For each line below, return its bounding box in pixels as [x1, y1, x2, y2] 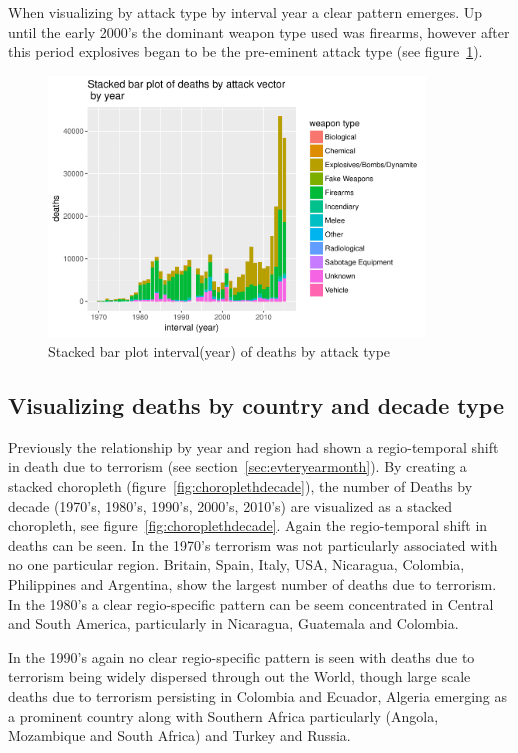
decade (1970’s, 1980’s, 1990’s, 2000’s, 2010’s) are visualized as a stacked [8, 495, 452, 516]
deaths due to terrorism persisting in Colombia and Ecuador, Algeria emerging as [8, 685, 508, 706]
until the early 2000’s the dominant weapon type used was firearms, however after [8, 21, 510, 42]
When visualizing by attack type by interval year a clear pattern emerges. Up [8, 2, 482, 22]
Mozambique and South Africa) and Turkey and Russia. [8, 725, 351, 746]
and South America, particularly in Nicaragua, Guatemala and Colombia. [8, 613, 459, 634]
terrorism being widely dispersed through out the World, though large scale [8, 666, 471, 687]
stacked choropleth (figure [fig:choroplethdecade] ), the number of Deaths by [8, 476, 473, 496]
